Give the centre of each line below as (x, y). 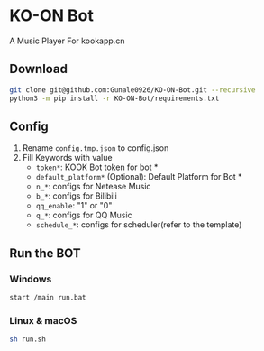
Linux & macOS (43, 320)
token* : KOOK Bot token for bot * (97, 167)
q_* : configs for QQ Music (84, 215)
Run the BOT (45, 253)
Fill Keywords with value (67, 158)
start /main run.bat (48, 298)
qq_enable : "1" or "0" (74, 206)
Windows (31, 279)
